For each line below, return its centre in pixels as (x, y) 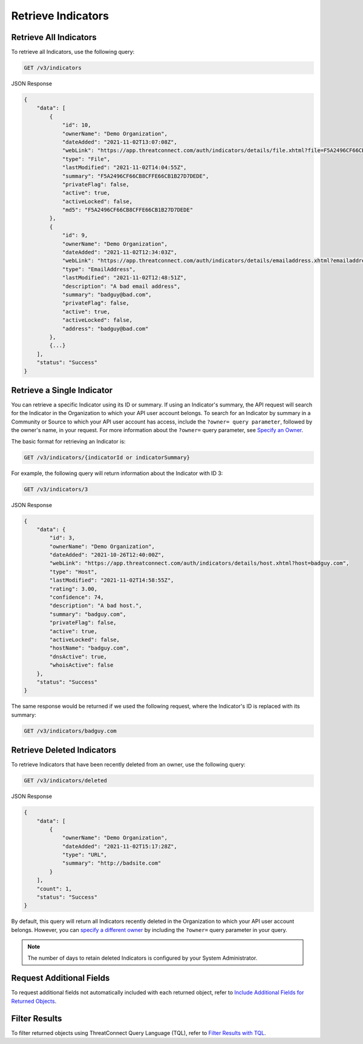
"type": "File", (86, 159)
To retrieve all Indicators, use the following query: (73, 52)
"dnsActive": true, (78, 657)
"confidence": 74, (77, 597)
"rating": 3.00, (74, 589)
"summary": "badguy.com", (88, 614)
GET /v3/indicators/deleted (65, 781)
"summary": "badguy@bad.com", (107, 295)
